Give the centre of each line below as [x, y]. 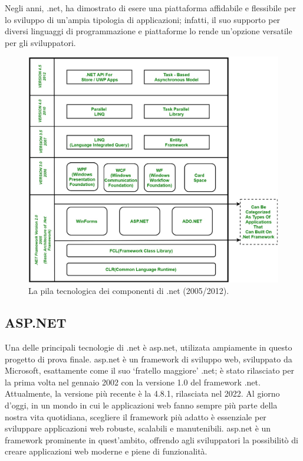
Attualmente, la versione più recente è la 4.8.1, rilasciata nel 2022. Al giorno [142, 393]
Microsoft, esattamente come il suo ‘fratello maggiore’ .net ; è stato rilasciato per [149, 370]
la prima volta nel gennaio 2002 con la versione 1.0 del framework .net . [133, 382]
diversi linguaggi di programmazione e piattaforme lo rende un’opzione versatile [149, 31]
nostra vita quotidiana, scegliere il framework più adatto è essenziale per [136, 416]
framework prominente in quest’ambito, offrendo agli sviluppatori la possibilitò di [151, 439]
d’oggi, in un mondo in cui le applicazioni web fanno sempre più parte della [141, 405]
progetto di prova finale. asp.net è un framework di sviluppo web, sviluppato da [149, 359]
